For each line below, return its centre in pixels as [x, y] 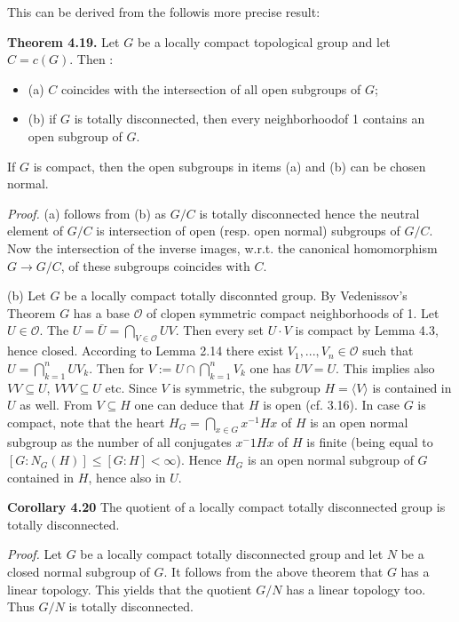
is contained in [412, 387]
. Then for [117, 367]
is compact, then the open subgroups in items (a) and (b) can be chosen [229, 166]
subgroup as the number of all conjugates [119, 442]
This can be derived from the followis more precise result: [164, 12]
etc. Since [131, 387]
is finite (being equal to [370, 442]
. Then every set [219, 330]
